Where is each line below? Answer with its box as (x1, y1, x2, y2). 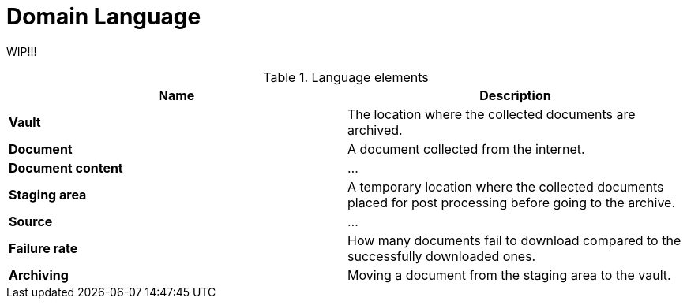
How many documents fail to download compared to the (347, 232, 681, 248)
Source (9, 213, 53, 229)
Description (479, 87, 551, 103)
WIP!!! (6, 44, 37, 58)
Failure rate (9, 240, 78, 256)
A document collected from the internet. (347, 140, 585, 157)
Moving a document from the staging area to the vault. (347, 266, 671, 283)
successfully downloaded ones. (347, 247, 536, 264)
